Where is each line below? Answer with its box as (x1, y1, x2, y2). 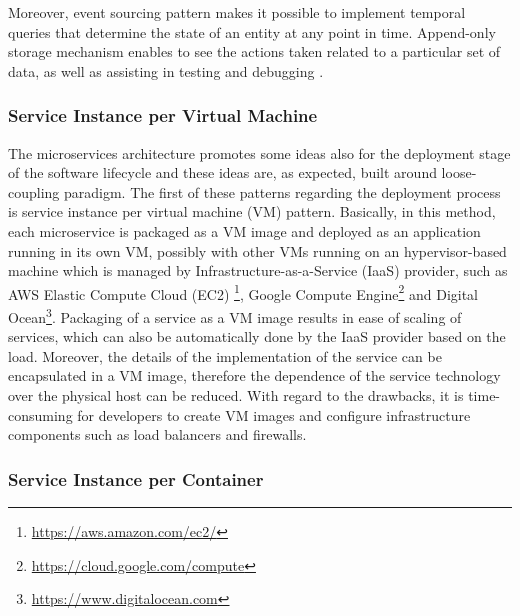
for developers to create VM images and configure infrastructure (77, 404, 471, 425)
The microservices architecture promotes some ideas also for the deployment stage (8, 142, 511, 163)
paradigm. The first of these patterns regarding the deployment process (64, 181, 501, 202)
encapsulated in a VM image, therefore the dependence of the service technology (8, 365, 501, 386)
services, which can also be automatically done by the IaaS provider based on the (8, 326, 506, 347)
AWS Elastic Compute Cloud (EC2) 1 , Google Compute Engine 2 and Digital (8, 280, 479, 304)
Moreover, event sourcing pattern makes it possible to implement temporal (8, 2, 466, 22)
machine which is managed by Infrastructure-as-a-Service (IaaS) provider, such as (8, 260, 508, 281)
